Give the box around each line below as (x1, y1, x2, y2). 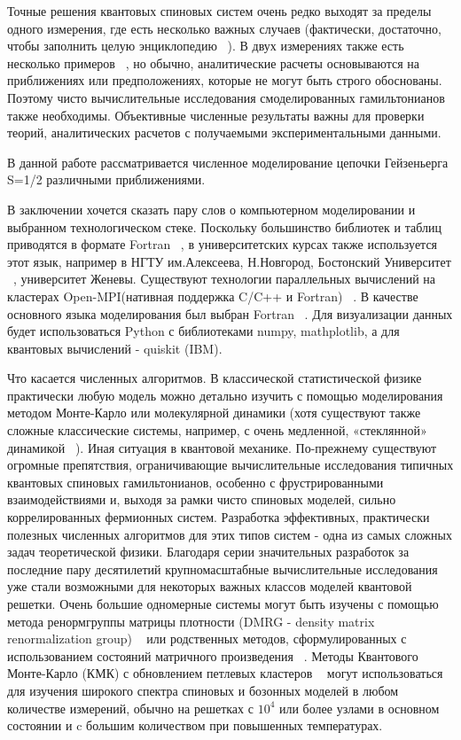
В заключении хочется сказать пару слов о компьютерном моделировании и (7, 199, 416, 218)
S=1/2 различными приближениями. (7, 170, 206, 189)
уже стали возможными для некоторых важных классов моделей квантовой (7, 577, 412, 596)
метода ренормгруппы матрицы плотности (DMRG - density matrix (7, 611, 375, 630)
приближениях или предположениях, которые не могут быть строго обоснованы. (7, 71, 442, 90)
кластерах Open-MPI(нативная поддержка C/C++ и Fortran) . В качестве (7, 286, 418, 305)
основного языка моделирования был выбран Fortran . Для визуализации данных (7, 304, 453, 323)
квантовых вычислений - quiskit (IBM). (7, 339, 223, 357)
